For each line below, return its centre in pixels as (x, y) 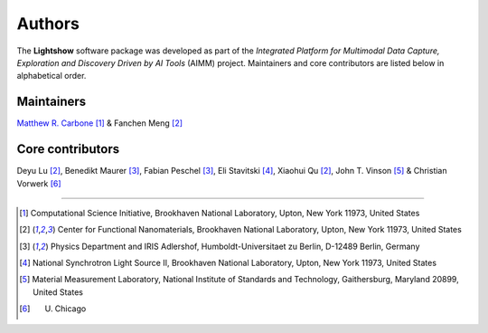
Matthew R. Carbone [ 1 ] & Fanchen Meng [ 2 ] (100, 123)
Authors (48, 24)
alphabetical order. (52, 76)
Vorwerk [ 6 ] (39, 183)
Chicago (70, 309)
